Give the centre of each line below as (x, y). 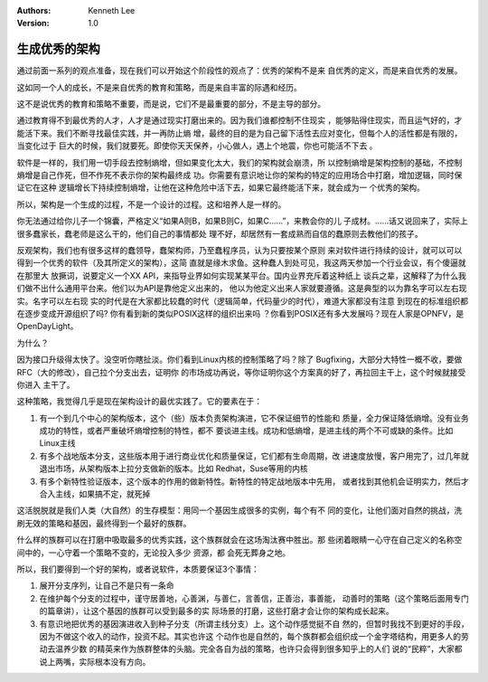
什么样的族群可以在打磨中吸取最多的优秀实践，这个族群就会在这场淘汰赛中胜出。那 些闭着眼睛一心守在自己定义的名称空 (239, 540)
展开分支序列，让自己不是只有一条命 (107, 586)
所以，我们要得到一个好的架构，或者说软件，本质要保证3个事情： (138, 569)
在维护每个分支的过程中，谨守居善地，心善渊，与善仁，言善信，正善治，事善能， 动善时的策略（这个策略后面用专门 (254, 598)
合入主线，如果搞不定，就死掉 (95, 494)
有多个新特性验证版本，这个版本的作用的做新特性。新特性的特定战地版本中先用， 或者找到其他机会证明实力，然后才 (254, 481)
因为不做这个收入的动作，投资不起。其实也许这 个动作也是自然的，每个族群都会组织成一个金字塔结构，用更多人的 (250, 636)
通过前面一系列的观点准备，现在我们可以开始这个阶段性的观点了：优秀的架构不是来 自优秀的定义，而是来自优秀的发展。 (239, 71)
